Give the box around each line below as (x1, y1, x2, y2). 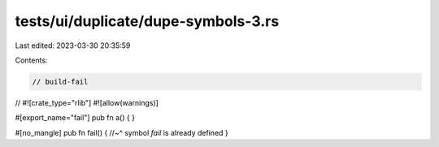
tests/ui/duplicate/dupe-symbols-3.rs (15, 12, 280, 30)
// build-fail (32, 77, 89, 86)
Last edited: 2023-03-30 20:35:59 (15, 41, 131, 50)
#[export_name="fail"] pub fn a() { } (15, 113, 136, 123)
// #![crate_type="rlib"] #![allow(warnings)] (15, 97, 159, 107)
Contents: (15, 55, 48, 65)
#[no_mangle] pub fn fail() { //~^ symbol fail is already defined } (15, 128, 229, 137)
